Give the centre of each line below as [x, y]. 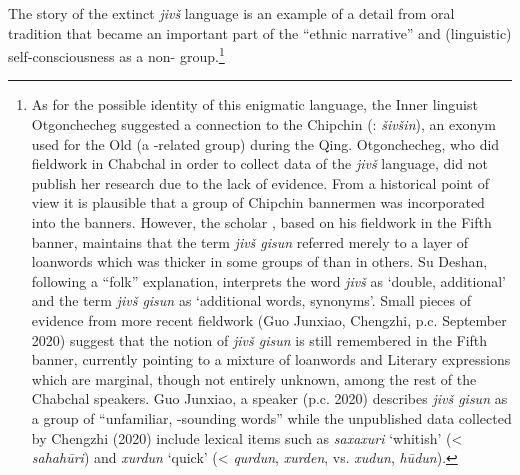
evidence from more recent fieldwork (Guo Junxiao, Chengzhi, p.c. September [269, 319]
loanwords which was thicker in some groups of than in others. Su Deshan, [259, 261]
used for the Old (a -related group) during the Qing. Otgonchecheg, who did [265, 143]
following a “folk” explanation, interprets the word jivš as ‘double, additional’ [268, 280]
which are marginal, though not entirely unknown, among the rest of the [254, 378]
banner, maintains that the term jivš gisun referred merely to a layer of [250, 241]
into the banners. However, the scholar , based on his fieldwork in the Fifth [261, 222]
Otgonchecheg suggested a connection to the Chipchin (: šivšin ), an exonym [264, 124]
